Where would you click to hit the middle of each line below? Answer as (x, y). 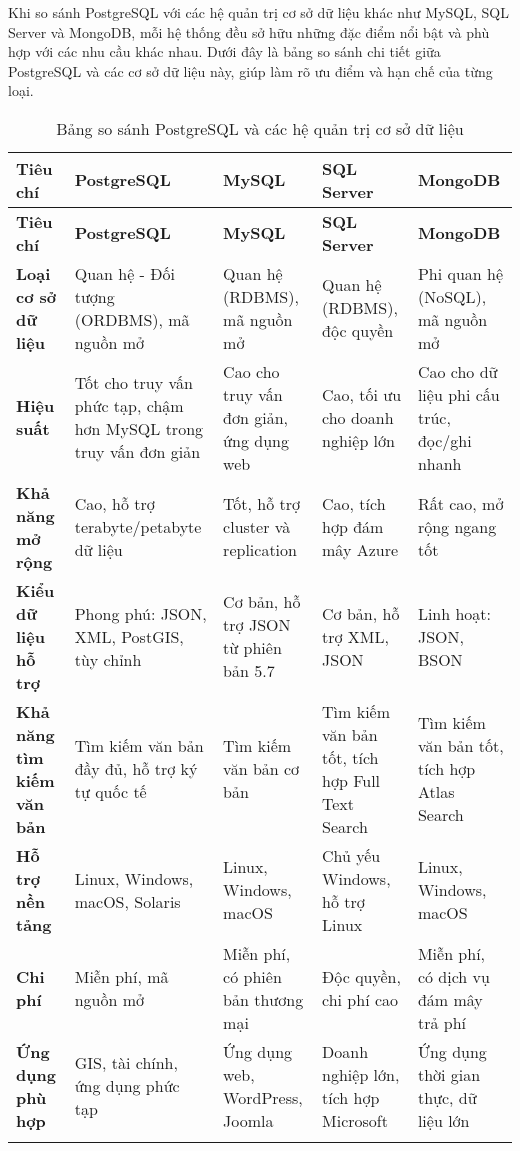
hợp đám (353, 527)
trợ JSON (257, 625)
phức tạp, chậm (129, 406)
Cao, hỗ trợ (114, 504)
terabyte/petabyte (138, 527)
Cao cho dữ (457, 371)
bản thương (263, 999)
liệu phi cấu (458, 394)
